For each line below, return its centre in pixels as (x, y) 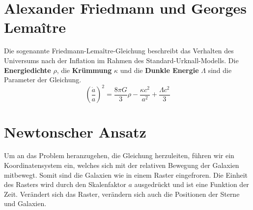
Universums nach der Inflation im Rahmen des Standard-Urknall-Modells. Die (121, 60)
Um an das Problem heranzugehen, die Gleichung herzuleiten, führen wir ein (119, 155)
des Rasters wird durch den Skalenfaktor (65, 184)
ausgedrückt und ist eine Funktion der (192, 184)
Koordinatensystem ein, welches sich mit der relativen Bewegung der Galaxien (122, 165)
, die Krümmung (84, 70)
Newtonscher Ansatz (75, 132)
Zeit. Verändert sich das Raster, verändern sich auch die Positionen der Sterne (122, 194)
